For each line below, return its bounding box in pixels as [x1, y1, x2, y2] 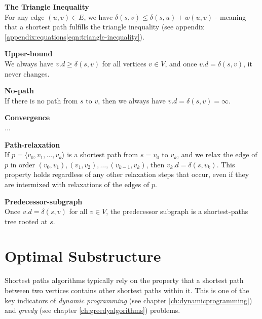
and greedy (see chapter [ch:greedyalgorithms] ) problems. [5, 305, 180, 315]
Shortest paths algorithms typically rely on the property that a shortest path [5, 275, 244, 286]
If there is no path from [5, 95, 78, 105]
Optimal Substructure [5, 245, 161, 266]
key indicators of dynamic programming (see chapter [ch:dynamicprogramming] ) [5, 295, 252, 305]
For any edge [5, 11, 45, 22]
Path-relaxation [5, 139, 60, 150]
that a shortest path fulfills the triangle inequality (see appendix [5, 21, 204, 32]
